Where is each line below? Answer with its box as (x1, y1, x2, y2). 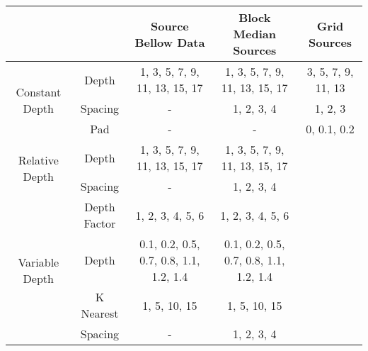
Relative (18, 151, 59, 168)
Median (233, 26, 276, 42)
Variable (18, 254, 59, 270)
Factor (84, 215, 116, 231)
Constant (16, 84, 62, 100)
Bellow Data (134, 33, 205, 50)
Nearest (81, 305, 119, 321)
